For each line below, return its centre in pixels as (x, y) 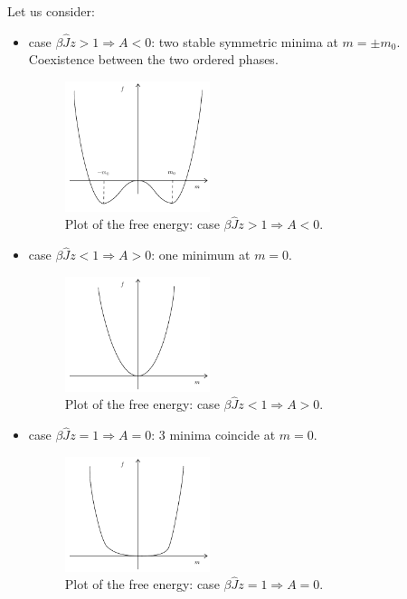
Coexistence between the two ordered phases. (153, 59)
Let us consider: (51, 11)
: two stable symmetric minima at (245, 41)
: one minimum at (201, 255)
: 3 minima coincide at (213, 435)
